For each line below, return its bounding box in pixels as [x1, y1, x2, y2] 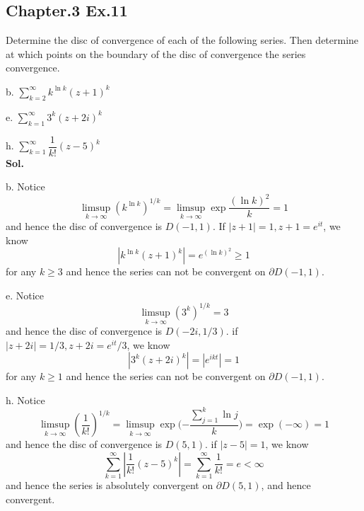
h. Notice [6, 392, 45, 407]
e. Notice [6, 287, 45, 302]
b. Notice [6, 179, 45, 194]
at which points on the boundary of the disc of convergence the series [6, 46, 306, 61]
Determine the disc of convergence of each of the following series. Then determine [6, 33, 359, 47]
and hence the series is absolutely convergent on [6, 478, 213, 493]
